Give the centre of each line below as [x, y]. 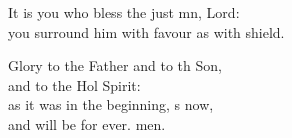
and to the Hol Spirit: [74, 84]
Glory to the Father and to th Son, [115, 65]
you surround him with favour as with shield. [146, 31]
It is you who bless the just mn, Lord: [124, 12]
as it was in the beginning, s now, [111, 104]
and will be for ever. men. [87, 123]
